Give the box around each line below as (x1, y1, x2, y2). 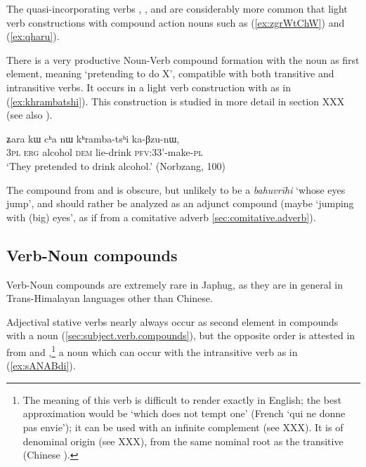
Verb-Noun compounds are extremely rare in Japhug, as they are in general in (6, 277, 343, 291)
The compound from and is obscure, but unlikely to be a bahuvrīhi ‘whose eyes (6, 182, 346, 197)
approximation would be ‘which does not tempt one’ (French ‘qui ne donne (22, 406, 346, 421)
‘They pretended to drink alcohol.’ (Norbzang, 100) (6, 158, 226, 173)
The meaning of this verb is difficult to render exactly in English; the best (22, 392, 342, 407)
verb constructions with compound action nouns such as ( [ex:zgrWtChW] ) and (6, 15, 345, 29)
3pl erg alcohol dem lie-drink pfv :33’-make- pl (6, 145, 203, 159)
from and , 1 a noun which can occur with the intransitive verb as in (6, 342, 298, 359)
